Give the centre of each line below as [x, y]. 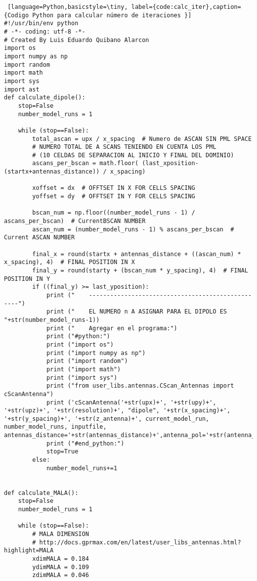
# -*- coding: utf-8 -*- [45, 31]
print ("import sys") [82, 378]
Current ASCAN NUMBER [40, 238]
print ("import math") [84, 369]
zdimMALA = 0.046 [61, 575]
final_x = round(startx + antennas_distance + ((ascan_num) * [137, 254]
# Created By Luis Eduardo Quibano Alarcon [77, 40]
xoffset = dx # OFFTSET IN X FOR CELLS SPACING [114, 188]
